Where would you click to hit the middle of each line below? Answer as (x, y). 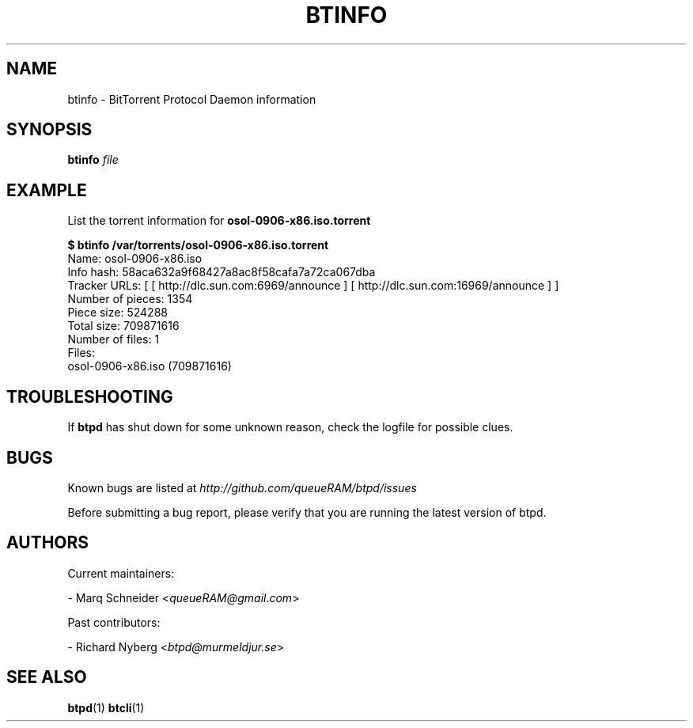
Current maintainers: (121, 573)
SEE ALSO (47, 677)
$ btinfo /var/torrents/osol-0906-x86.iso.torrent (198, 245)
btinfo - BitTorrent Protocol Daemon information (192, 99)
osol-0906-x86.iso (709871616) (150, 366)
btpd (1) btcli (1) (106, 707)
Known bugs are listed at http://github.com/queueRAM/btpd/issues (242, 487)
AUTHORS (48, 543)
